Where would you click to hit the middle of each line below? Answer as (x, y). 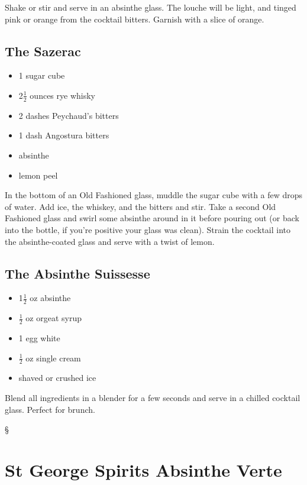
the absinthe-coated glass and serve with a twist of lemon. (110, 241)
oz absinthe (50, 298)
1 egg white (39, 338)
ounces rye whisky (62, 95)
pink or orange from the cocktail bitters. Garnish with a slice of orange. (135, 19)
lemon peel (38, 175)
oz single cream (53, 358)
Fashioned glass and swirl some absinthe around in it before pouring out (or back (152, 218)
